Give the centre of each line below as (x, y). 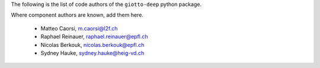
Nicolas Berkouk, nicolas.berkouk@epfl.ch (92, 45)
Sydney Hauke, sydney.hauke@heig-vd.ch (92, 53)
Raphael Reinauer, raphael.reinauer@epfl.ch (94, 37)
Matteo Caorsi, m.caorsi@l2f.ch (79, 28)
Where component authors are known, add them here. (77, 15)
